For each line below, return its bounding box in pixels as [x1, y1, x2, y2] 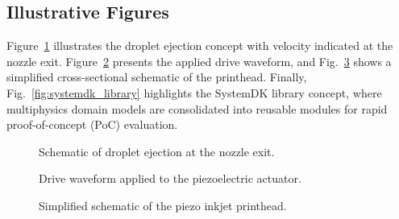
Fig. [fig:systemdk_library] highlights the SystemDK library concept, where [6, 84, 382, 101]
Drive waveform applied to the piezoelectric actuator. [39, 170, 301, 187]
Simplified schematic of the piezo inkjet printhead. [39, 196, 287, 213]
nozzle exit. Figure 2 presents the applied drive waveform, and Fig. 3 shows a [6, 52, 392, 69]
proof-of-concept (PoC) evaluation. [6, 116, 178, 133]
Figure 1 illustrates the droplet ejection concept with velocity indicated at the [6, 37, 393, 54]
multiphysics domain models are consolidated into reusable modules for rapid [6, 100, 388, 117]
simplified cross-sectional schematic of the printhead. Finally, [6, 68, 307, 85]
